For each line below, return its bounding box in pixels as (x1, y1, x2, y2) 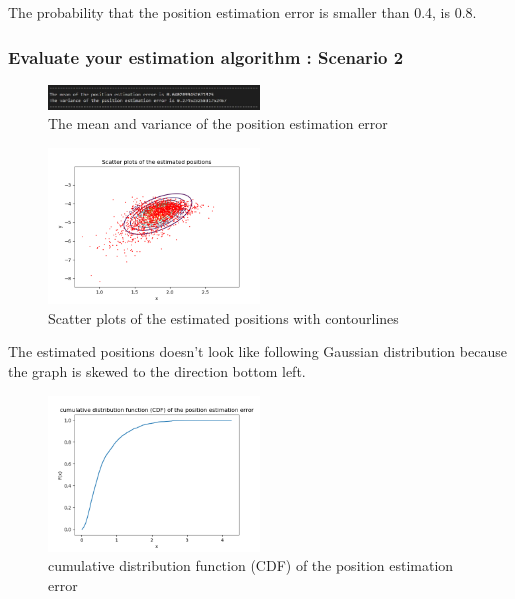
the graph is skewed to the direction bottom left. (8, 360, 306, 381)
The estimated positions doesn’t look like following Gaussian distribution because (8, 341, 507, 362)
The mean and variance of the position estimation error (48, 113, 388, 134)
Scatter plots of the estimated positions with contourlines (48, 307, 399, 328)
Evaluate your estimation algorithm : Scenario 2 (8, 44, 404, 69)
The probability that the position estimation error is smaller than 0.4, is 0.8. (8, 2, 477, 22)
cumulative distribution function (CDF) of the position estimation (48, 555, 454, 576)
